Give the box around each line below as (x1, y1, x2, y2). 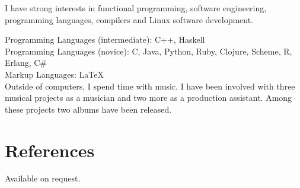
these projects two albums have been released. (5, 103, 172, 115)
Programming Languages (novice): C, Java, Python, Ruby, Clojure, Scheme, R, (5, 44, 292, 57)
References (5, 138, 95, 162)
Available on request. (5, 172, 81, 184)
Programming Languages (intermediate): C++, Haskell (5, 33, 205, 46)
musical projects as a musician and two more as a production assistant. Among (5, 91, 292, 104)
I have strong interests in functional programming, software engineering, (5, 2, 267, 14)
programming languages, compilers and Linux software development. (5, 13, 254, 26)
